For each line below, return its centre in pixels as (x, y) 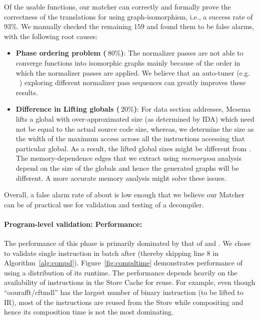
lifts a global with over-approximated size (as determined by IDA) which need (135, 118)
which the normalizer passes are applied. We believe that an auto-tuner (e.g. (133, 72)
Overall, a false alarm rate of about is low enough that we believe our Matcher (124, 195)
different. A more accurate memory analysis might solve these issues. (121, 178)
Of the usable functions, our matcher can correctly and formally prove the (117, 7)
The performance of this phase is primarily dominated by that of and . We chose (127, 243)
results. (27, 92)
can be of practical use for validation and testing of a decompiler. (104, 204)
